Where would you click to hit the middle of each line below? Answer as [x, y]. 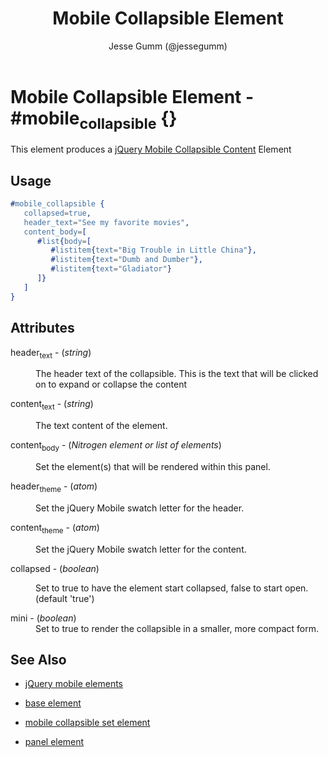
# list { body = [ [64, 241]
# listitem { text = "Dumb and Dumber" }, [126, 260]
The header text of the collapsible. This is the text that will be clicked [177, 374]
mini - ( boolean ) [43, 618]
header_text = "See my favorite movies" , [106, 222]
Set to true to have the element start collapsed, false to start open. [172, 588]
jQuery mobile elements [73, 684]
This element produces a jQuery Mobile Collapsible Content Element [151, 149]
